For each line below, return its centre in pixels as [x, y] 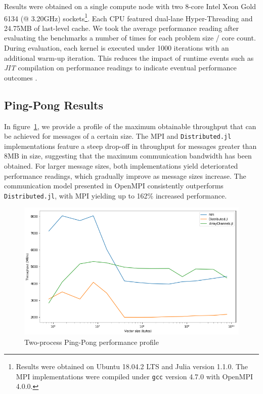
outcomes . [21, 77]
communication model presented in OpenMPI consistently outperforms [114, 186]
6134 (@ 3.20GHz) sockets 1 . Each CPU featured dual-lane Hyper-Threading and [128, 17]
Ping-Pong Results [54, 105]
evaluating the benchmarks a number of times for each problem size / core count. [130, 38]
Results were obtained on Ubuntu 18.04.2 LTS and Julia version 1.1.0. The [132, 366]
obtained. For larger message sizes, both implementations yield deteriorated [121, 166]
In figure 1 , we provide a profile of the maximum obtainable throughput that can [130, 126]
